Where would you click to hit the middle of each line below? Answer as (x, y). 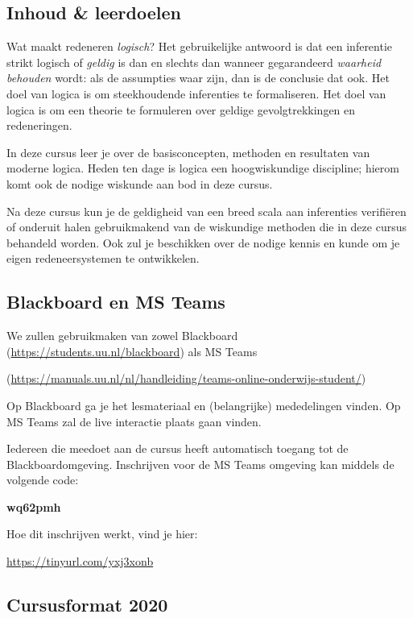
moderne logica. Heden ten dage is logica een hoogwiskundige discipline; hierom (203, 168)
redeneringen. (39, 125)
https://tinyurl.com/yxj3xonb (80, 561)
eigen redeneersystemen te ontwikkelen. (103, 258)
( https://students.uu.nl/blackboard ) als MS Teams (132, 351)
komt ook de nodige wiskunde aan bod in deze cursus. (140, 183)
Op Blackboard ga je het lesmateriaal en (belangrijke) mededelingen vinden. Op (204, 405)
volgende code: (43, 480)
